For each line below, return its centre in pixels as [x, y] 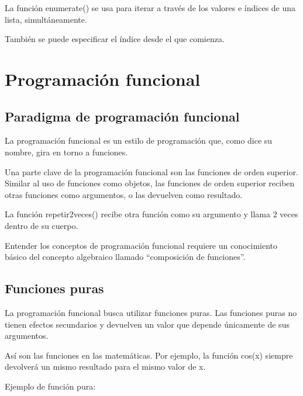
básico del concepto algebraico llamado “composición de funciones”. [125, 257]
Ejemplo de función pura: [50, 386]
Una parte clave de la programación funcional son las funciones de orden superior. [151, 171]
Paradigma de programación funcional [122, 116]
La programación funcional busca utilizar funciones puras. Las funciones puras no [151, 312]
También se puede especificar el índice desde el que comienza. [115, 39]
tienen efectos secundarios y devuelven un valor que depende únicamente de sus [147, 324]
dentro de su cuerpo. [42, 225]
